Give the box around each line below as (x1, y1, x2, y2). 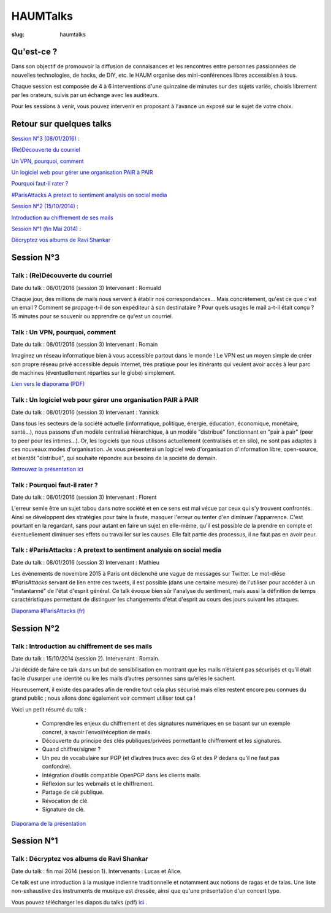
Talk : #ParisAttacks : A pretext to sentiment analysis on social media (11, 546, 222, 554)
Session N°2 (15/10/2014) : (11, 203, 79, 210)
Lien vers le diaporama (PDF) (11, 380, 85, 388)
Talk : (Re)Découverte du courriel (11, 271, 113, 280)
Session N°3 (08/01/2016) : (11, 135, 80, 142)
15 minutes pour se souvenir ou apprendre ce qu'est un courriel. (11, 312, 173, 319)
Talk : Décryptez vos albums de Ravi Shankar (11, 855, 148, 863)
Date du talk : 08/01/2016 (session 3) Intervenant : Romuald (11, 284, 162, 291)
